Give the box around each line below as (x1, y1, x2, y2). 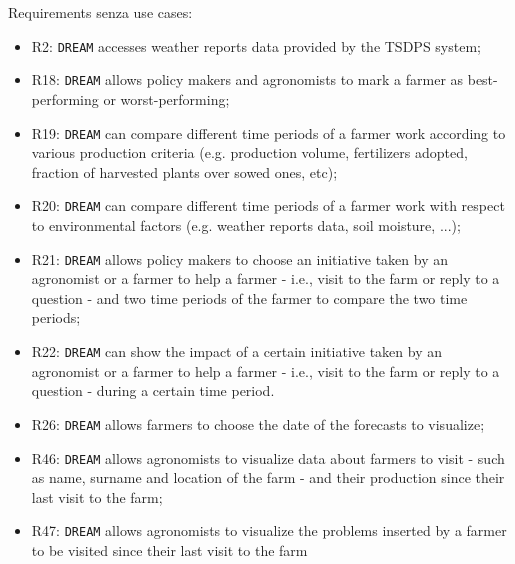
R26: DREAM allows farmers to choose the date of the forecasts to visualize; (31, 413, 485, 434)
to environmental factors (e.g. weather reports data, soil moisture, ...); (31, 215, 461, 235)
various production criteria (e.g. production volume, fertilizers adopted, (31, 142, 468, 163)
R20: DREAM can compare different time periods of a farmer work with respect (31, 195, 505, 216)
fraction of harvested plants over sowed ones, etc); (31, 161, 338, 182)
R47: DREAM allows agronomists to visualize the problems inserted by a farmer (31, 520, 507, 541)
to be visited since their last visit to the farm (31, 540, 308, 561)
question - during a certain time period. (31, 380, 275, 401)
